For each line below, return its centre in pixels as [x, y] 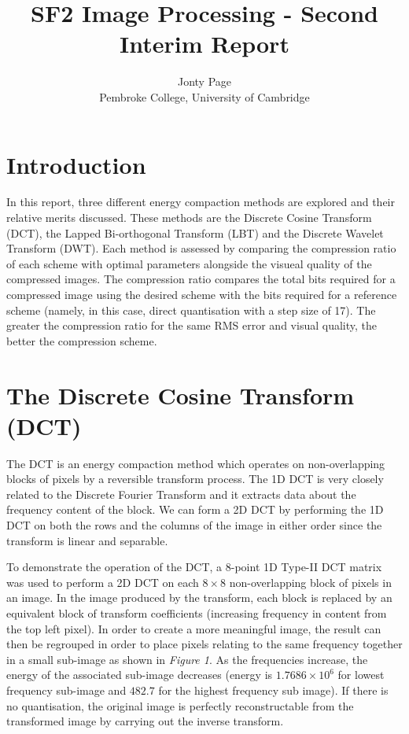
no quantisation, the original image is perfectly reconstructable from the [180, 705]
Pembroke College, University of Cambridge [204, 96]
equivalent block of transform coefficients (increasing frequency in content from [197, 613]
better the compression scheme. [82, 340]
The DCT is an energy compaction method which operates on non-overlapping [196, 463]
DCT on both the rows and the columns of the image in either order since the [194, 525]
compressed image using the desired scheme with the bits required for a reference [202, 294]
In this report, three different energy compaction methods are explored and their [201, 202]
